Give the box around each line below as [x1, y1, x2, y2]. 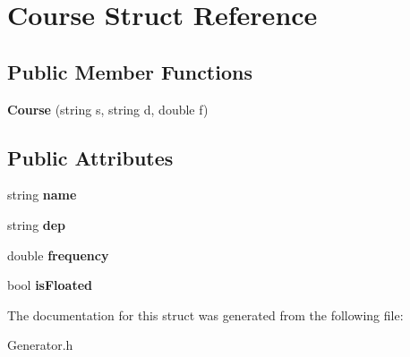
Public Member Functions [7, 57, 252, 85]
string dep [7, 215, 66, 234]
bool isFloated [7, 276, 93, 294]
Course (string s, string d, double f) [7, 99, 209, 118]
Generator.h [7, 336, 73, 354]
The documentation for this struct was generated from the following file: [7, 305, 404, 324]
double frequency [7, 245, 109, 264]
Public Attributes [7, 143, 174, 171]
